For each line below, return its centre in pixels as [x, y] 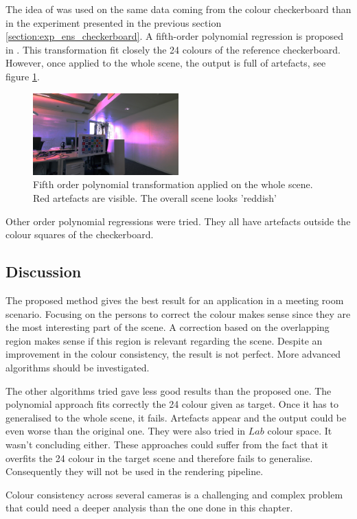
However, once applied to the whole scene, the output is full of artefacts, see [166, 63]
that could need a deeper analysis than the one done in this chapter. [149, 508]
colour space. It [300, 431]
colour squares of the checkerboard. [80, 234]
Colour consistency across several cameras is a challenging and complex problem [174, 494]
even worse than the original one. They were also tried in [126, 431]
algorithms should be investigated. [78, 367]
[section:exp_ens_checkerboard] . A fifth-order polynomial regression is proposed [174, 36]
